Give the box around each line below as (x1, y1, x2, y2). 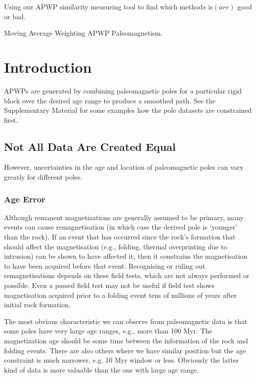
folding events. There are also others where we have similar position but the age (4, 345, 246, 355)
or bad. (4, 11, 26, 21)
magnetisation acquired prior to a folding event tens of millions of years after (4, 289, 237, 300)
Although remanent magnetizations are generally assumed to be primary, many (4, 212, 244, 222)
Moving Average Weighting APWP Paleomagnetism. (4, 28, 163, 38)
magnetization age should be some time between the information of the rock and (4, 335, 248, 346)
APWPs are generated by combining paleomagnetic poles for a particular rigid (4, 85, 242, 95)
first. (4, 114, 18, 125)
